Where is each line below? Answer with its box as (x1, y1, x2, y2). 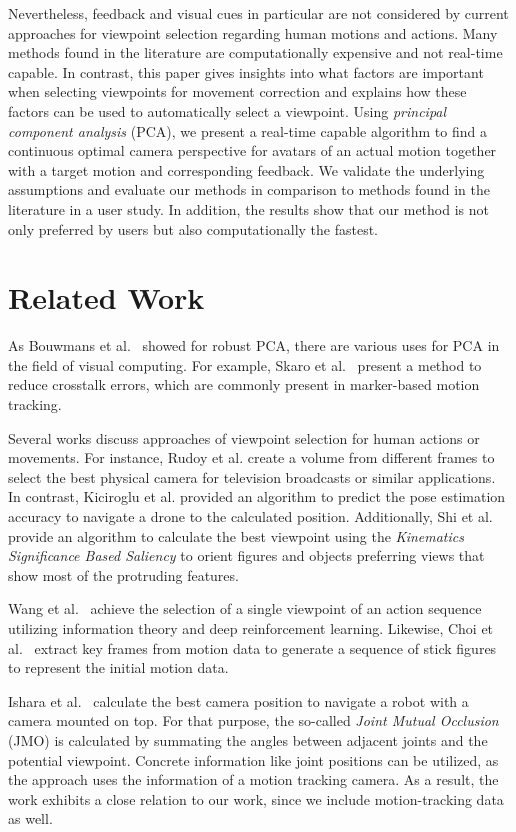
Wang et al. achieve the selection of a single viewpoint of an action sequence (8, 598, 482, 619)
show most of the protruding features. (8, 564, 239, 585)
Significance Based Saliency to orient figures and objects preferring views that (8, 545, 485, 566)
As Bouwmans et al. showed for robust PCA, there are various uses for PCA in (8, 335, 500, 356)
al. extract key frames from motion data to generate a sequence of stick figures (8, 637, 497, 658)
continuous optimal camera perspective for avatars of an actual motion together (8, 140, 497, 161)
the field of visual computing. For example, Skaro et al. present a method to (8, 354, 482, 375)
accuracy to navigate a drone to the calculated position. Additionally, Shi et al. (8, 506, 493, 526)
